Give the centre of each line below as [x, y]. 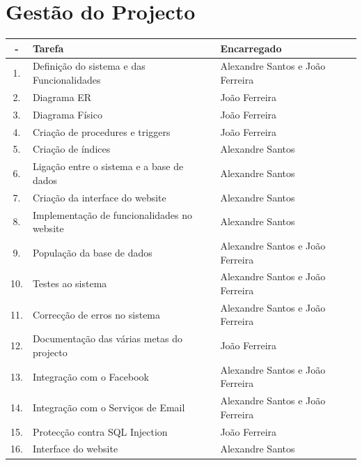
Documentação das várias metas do [108, 338]
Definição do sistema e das [89, 66]
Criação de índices [71, 149]
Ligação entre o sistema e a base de [108, 166]
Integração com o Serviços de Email [109, 407]
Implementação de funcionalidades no [112, 214]
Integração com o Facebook [90, 376]
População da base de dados [92, 252]
